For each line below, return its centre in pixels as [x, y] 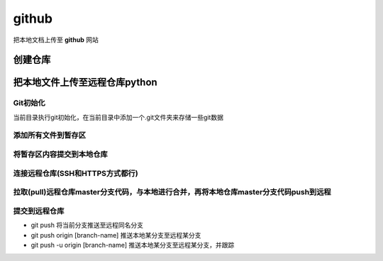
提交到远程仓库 [39, 211]
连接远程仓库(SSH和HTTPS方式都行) [76, 173]
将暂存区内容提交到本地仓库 [60, 155]
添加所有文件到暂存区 [50, 135]
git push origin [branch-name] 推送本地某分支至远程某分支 [116, 235]
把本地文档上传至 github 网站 [56, 40]
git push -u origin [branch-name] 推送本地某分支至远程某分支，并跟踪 [133, 245]
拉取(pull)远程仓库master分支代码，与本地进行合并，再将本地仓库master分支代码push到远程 [172, 192]
